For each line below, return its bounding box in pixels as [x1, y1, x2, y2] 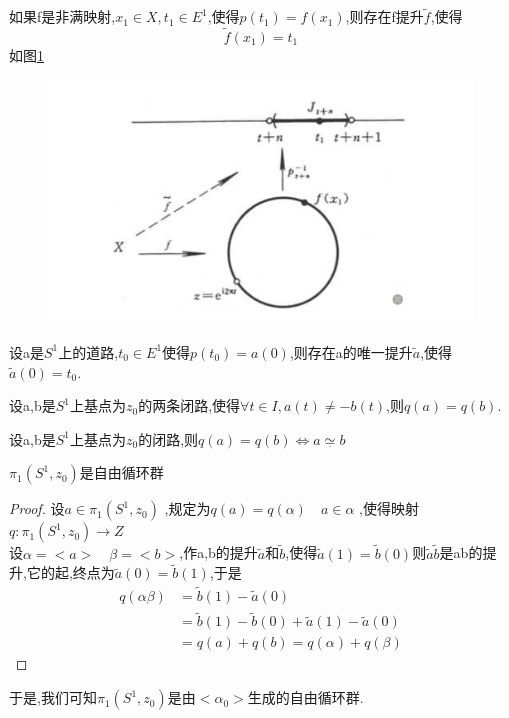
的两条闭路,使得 [138, 395, 241, 416]
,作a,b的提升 [179, 542, 258, 563]
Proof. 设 [9, 498, 65, 519]
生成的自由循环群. [247, 687, 364, 708]
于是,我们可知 [9, 687, 97, 708]
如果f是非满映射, [9, 6, 116, 27]
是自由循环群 [79, 462, 164, 483]
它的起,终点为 [26, 562, 115, 583]
